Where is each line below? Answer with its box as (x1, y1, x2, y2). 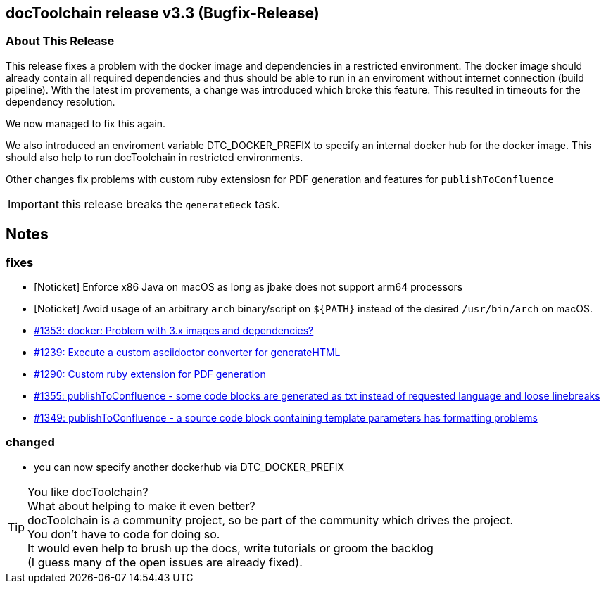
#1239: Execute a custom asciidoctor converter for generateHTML (34, 346, 341, 359)
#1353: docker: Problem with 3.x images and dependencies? (34, 324, 314, 337)
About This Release (6, 34, 115, 49)
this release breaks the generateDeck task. (61, 196, 281, 211)
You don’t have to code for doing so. (27, 526, 220, 541)
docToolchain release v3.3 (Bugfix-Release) (6, 4, 320, 22)
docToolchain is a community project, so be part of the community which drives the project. (27, 512, 514, 527)
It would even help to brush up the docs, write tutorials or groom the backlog (27, 540, 434, 555)
